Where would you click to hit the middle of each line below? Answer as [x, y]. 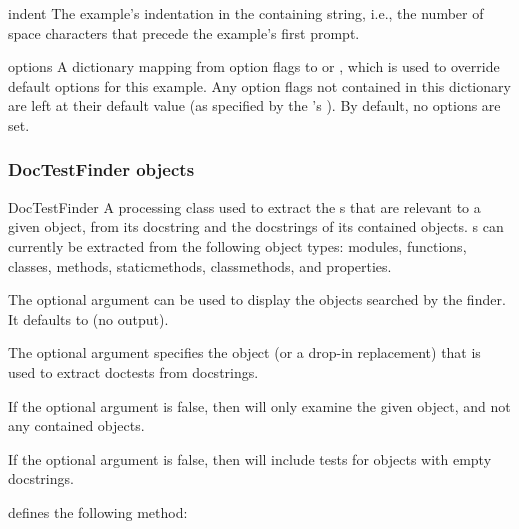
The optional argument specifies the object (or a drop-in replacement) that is [244, 352]
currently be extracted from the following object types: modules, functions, [237, 245]
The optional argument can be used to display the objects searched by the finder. [257, 299]
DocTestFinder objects [101, 169]
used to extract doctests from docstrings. [133, 371]
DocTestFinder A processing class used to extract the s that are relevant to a [244, 206]
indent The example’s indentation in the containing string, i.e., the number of [246, 13]
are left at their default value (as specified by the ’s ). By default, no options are [254, 105]
